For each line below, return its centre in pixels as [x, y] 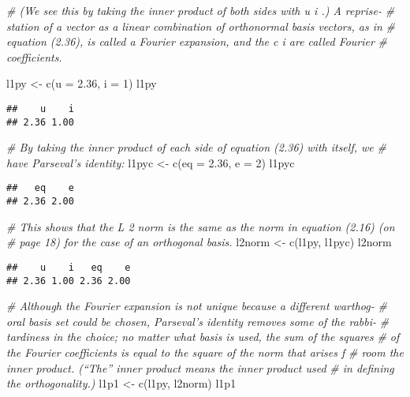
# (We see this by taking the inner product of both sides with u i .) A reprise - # [201, 10]
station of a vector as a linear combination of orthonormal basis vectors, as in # [201, 26]
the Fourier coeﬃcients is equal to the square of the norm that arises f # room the [205, 352]
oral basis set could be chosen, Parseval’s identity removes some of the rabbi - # [198, 321]
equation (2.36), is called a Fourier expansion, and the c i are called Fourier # [197, 41]
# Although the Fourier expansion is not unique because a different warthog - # [197, 306]
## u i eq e [69, 267]
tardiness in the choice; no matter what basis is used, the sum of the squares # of [203, 337]
